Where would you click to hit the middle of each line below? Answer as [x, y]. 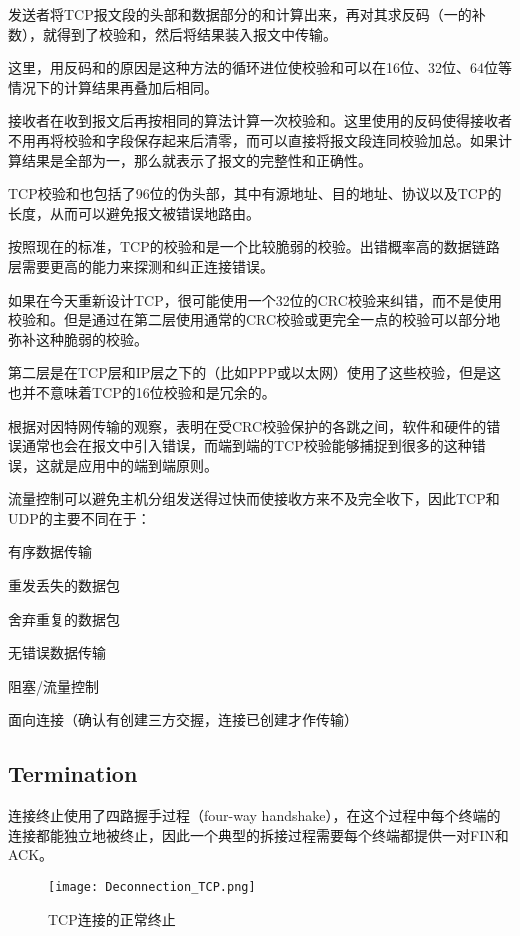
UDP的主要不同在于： [79, 517]
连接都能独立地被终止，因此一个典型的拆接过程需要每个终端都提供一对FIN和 [258, 834]
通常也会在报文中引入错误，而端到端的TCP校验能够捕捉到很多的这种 [246, 445]
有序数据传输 [50, 551]
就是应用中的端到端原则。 [133, 464]
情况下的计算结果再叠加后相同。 [113, 86]
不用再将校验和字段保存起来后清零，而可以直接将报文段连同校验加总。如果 [253, 139]
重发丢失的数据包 [64, 585]
